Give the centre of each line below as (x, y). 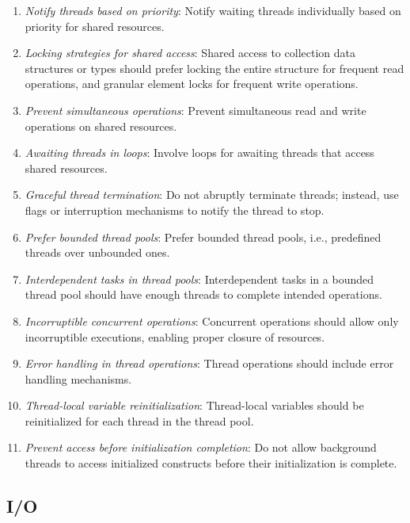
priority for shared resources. (95, 26)
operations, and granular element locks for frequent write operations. (192, 84)
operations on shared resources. (101, 126)
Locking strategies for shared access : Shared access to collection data (190, 53)
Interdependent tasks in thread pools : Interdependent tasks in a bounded (199, 279)
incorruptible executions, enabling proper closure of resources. (175, 336)
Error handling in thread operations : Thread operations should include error (209, 363)
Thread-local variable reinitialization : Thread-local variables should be (194, 405)
